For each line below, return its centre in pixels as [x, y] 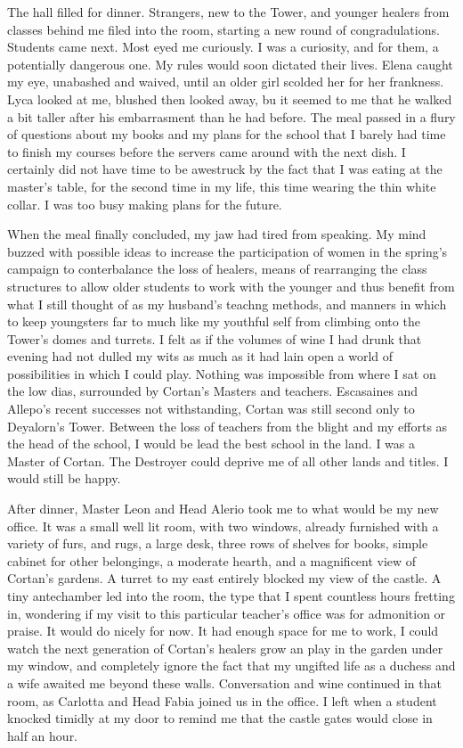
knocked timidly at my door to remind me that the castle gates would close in [220, 718]
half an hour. [43, 735]
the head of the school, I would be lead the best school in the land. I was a [211, 444]
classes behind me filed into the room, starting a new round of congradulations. [223, 29]
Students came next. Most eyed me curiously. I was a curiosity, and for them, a [223, 47]
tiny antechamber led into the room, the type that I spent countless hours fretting [231, 596]
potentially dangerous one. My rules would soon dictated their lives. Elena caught [230, 64]
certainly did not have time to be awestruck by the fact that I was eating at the [225, 169]
